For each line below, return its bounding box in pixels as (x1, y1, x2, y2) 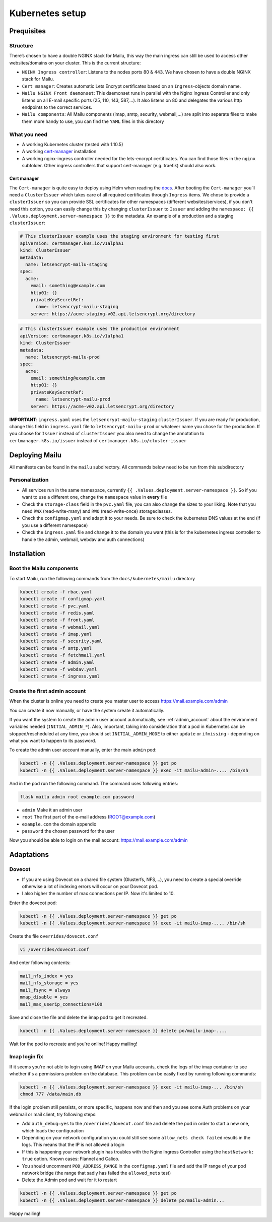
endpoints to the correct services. (22, 104, 93, 110)
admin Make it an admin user (22, 806, 83, 813)
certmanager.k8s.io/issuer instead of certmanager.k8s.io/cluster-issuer (9, 437, 187, 443)
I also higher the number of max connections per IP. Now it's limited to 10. (22, 891, 175, 897)
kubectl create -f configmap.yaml (20, 596, 105, 602)
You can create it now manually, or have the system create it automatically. (9, 707, 165, 713)
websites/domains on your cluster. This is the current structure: (9, 59, 141, 65)
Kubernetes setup (9, 8, 87, 19)
